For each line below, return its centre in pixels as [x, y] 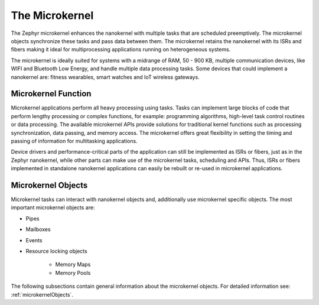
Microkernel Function [51, 94]
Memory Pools [73, 272]
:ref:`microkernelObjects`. [42, 294]
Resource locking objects [57, 251]
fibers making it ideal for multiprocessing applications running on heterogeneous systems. [121, 50]
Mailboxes [38, 229]
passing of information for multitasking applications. [74, 141]
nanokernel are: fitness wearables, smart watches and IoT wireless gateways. [105, 77]
